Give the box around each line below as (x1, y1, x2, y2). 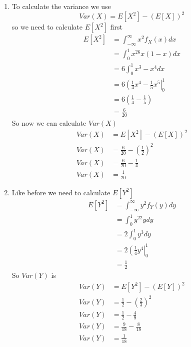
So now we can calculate (11, 118, 86, 128)
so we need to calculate (11, 22, 83, 32)
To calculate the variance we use (11, 1, 111, 11)
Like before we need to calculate (11, 187, 110, 197)
